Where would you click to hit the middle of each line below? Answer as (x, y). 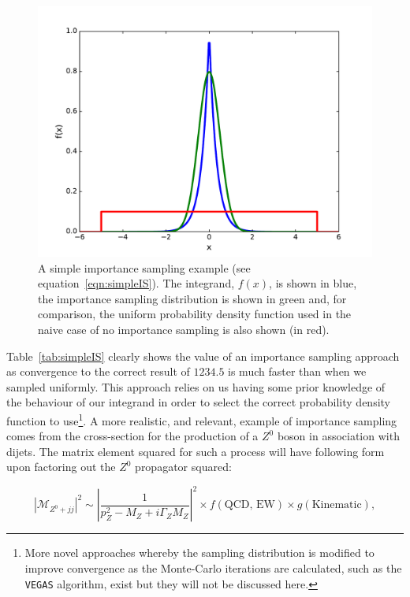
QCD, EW (250, 505)
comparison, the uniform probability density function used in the (195, 314)
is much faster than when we (297, 371)
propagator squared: (183, 467)
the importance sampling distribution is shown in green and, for (192, 298)
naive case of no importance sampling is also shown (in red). (184, 329)
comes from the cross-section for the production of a (132, 436)
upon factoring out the (61, 467)
